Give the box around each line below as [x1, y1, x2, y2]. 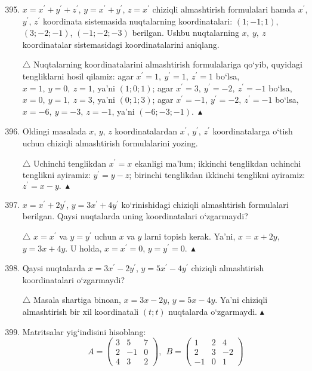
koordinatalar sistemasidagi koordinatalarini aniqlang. [22, 38, 220, 50]
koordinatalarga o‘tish [212, 125, 293, 137]
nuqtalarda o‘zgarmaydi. [168, 305, 257, 317]
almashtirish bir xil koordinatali [22, 305, 139, 317]
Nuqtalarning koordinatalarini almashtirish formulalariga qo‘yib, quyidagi [33, 58, 302, 70]
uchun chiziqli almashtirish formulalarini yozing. [22, 136, 198, 149]
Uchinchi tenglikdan [33, 157, 107, 169]
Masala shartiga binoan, [33, 293, 121, 306]
